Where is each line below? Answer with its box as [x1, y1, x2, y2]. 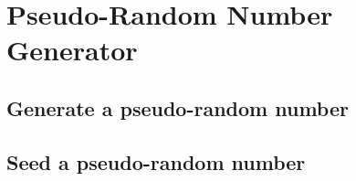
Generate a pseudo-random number [6, 93, 349, 122]
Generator [6, 31, 138, 69]
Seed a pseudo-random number [6, 147, 306, 176]
